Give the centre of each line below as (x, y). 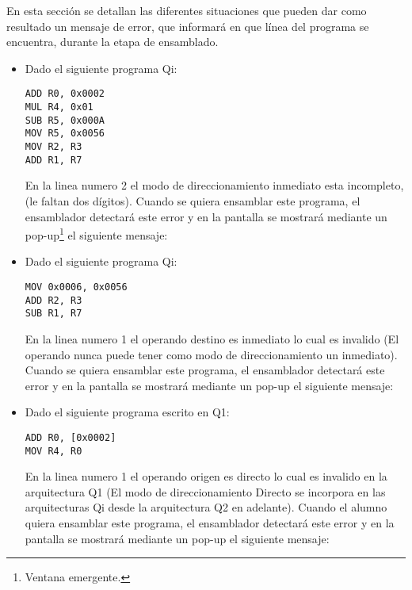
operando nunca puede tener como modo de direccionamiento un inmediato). (211, 354)
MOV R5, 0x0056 (65, 134)
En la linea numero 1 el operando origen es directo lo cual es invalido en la (206, 476)
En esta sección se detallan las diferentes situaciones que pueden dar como (187, 10)
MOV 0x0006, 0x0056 (76, 287)
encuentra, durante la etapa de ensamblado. (113, 42)
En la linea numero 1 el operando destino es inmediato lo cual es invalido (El (212, 338)
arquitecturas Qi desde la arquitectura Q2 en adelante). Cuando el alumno (206, 507)
